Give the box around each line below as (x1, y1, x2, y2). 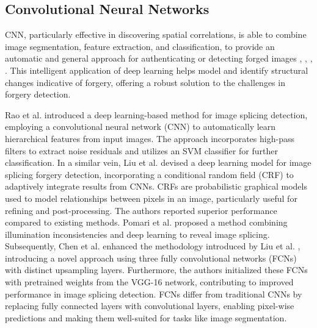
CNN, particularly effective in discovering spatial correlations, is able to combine (5, 28, 307, 41)
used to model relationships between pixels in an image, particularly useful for (5, 191, 297, 204)
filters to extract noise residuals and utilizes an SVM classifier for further (5, 144, 278, 157)
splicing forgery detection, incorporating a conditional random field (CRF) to (5, 168, 294, 180)
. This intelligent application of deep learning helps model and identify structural (5, 63, 308, 76)
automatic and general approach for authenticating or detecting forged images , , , (5, 52, 313, 65)
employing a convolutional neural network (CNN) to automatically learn (5, 120, 276, 133)
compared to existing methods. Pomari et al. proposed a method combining (5, 216, 288, 229)
